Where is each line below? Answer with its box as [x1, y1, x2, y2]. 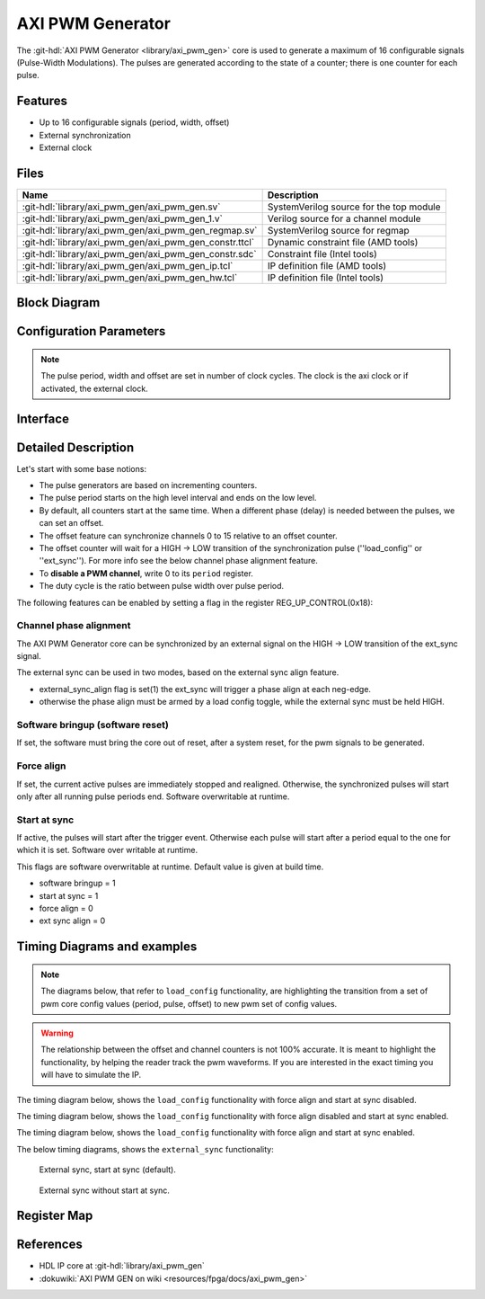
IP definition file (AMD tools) [267, 259, 386, 271]
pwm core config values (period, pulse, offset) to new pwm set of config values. [40, 998, 338, 1009]
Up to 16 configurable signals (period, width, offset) [39, 117, 230, 128]
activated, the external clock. [40, 383, 148, 394]
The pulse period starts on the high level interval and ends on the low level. [39, 493, 317, 503]
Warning [40, 1028, 74, 1038]
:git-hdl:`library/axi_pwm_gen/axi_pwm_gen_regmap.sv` [22, 224, 258, 236]
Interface [16, 411, 69, 426]
